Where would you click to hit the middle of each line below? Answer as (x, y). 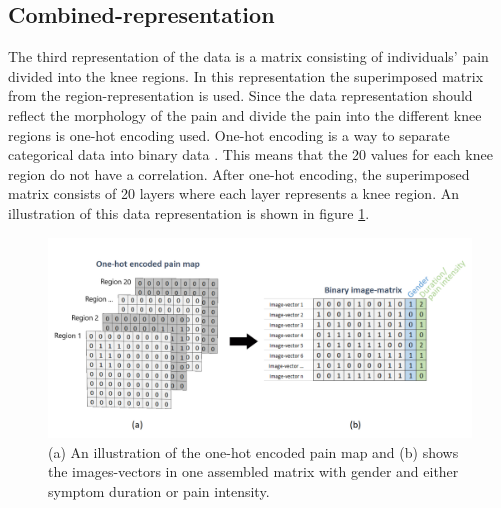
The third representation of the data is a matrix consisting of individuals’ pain (248, 56)
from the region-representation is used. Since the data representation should (240, 95)
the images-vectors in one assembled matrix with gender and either (253, 471)
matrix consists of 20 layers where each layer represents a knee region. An (233, 193)
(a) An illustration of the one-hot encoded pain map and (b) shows (253, 451)
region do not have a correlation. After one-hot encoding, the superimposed (239, 173)
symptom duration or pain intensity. (159, 490)
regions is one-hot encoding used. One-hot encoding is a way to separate (229, 134)
